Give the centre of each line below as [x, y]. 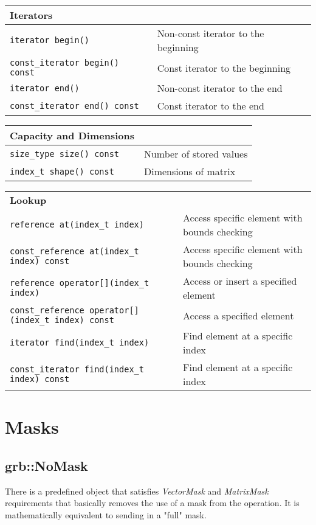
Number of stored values [196, 154]
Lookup [28, 200]
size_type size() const [65, 154]
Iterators [31, 15]
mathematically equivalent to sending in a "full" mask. [106, 514]
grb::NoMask [46, 465]
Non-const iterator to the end [220, 88]
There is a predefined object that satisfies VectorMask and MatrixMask [137, 491]
